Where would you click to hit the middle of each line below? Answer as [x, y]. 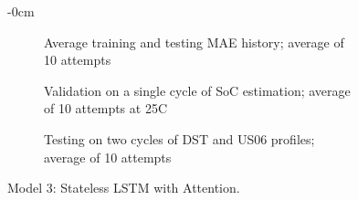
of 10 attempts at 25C [106, 108]
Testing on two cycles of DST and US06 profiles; [179, 138]
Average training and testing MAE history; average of [194, 42]
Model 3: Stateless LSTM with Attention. [124, 188]
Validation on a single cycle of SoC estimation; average [197, 90]
